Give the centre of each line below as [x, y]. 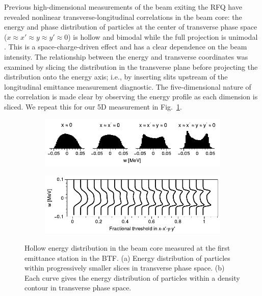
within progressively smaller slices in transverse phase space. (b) [125, 268]
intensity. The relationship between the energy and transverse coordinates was [126, 56]
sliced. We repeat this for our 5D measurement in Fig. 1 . [93, 106]
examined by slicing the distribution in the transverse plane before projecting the [131, 66]
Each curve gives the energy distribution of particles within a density [132, 277]
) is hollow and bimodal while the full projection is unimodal [163, 36]
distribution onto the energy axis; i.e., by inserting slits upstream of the [116, 77]
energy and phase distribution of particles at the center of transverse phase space [131, 27]
